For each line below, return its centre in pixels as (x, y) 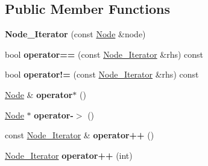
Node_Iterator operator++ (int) (69, 155)
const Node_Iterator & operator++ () (80, 135)
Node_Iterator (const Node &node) (75, 34)
